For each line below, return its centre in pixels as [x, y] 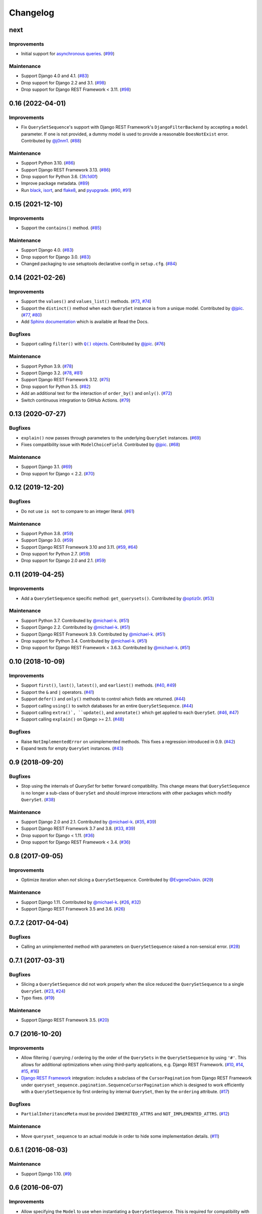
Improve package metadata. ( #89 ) [55, 183]
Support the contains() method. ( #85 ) [61, 228]
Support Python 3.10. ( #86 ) [48, 163]
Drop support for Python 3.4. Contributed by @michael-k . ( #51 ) [84, 641]
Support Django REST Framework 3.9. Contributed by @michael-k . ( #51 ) [93, 634]
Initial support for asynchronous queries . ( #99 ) [68, 54]
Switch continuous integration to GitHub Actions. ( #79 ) [76, 400]
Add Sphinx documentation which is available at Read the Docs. [85, 322]
